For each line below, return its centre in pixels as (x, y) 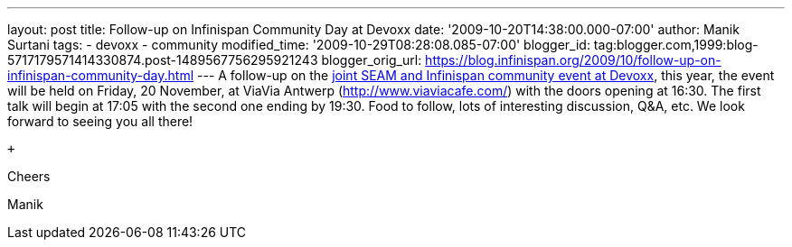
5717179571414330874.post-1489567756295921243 (163, 60)
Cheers (29, 176)
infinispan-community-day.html (101, 75)
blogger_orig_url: (372, 60)
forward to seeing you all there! (100, 121)
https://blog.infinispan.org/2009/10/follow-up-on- (573, 60)
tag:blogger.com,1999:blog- (676, 45)
